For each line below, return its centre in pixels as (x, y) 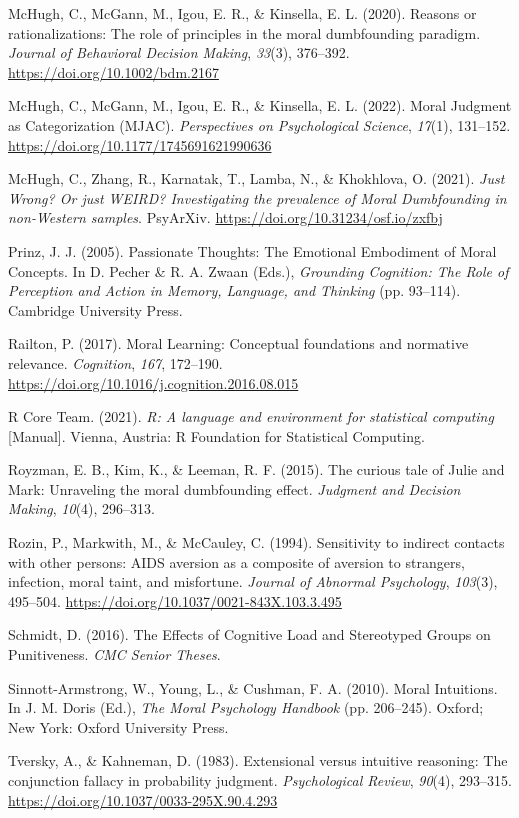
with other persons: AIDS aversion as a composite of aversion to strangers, (236, 561)
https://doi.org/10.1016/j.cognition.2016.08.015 (153, 382)
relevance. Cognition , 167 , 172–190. (115, 362)
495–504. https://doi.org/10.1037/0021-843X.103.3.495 (175, 600)
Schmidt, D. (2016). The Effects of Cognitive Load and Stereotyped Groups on (249, 634)
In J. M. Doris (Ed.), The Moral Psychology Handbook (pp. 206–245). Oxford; (246, 707)
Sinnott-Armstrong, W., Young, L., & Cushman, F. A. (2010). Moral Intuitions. (253, 687)
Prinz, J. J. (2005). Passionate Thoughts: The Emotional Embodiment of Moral (252, 250)
